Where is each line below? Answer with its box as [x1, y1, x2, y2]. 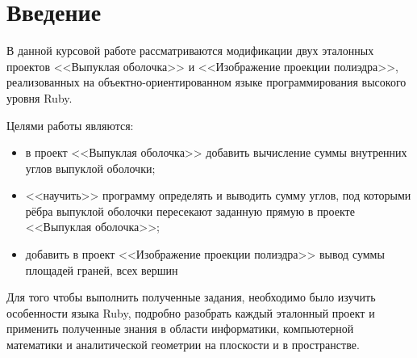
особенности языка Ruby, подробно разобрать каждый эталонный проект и [6, 304, 375, 321]
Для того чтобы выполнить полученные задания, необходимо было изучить [6, 289, 376, 305]
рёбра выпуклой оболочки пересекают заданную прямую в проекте [25, 202, 355, 219]
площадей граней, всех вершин [25, 261, 178, 278]
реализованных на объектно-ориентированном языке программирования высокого [6, 74, 407, 91]
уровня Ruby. [6, 89, 73, 106]
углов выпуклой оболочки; [25, 159, 156, 176]
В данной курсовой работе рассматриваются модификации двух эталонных [6, 42, 374, 59]
